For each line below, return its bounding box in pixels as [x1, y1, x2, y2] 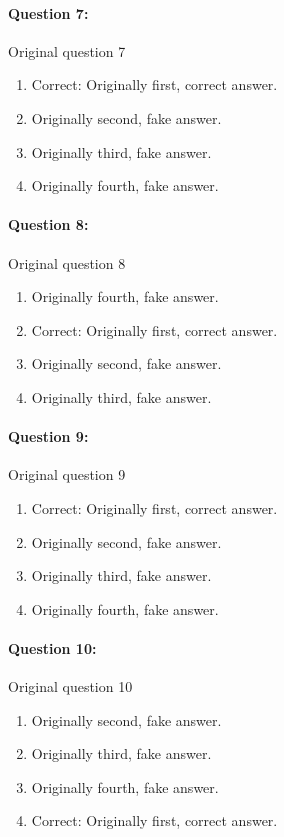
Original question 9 [8, 464, 126, 485]
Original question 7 [8, 40, 126, 61]
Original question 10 [8, 676, 133, 697]
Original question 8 [8, 252, 126, 273]
